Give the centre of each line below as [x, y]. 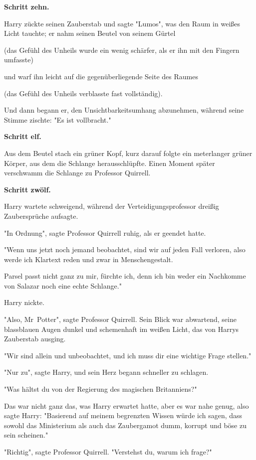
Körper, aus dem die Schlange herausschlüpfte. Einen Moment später [110, 163]
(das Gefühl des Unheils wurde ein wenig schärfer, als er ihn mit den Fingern [122, 50]
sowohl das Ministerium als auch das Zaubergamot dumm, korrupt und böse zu [125, 425]
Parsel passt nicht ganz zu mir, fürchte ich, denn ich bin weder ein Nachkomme [125, 276]
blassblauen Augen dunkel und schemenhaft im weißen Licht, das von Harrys [122, 329]
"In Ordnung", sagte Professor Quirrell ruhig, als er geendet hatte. [105, 232]
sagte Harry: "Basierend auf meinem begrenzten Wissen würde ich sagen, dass [123, 415]
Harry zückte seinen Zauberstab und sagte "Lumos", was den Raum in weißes [122, 23]
